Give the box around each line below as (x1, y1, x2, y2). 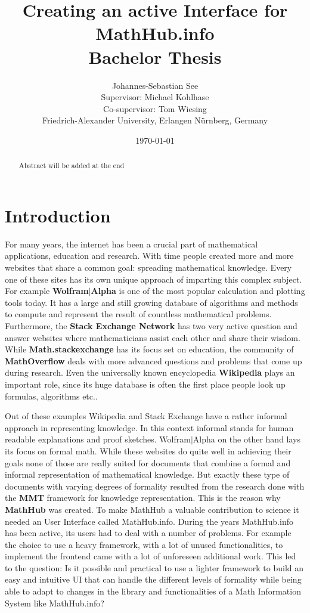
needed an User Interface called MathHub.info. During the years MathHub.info (5, 515, 293, 527)
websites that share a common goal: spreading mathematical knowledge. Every (5, 261, 292, 274)
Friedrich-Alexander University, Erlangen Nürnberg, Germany (42, 114, 268, 126)
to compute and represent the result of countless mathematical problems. (5, 308, 272, 320)
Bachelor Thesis (88, 44, 222, 69)
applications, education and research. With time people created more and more (5, 249, 294, 262)
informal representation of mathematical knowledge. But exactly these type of (5, 468, 290, 481)
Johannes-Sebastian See (111, 79, 199, 91)
